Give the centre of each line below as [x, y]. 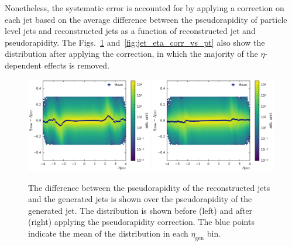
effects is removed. [77, 65]
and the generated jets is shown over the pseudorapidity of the [140, 199]
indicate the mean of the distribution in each [108, 233]
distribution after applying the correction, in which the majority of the [131, 54]
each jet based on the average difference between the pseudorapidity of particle [146, 19]
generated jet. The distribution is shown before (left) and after [140, 210]
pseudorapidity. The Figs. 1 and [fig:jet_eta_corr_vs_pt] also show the [135, 42]
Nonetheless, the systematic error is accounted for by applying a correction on [145, 8]
